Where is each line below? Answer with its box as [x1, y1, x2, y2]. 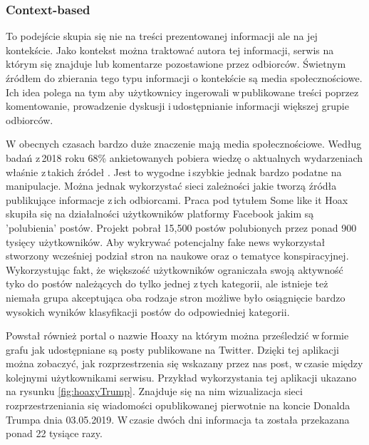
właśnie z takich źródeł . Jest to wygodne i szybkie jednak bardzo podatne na [6, 164, 342, 179]
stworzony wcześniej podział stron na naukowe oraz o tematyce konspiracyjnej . [6, 248, 349, 263]
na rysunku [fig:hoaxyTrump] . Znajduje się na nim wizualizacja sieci [6, 384, 303, 399]
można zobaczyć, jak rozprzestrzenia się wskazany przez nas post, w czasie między [6, 356, 363, 371]
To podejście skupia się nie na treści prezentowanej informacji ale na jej [6, 29, 318, 44]
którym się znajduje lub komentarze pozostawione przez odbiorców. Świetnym [6, 56, 346, 71]
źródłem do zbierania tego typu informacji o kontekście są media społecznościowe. [6, 71, 363, 85]
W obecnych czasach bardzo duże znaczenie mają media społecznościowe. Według [6, 136, 362, 151]
